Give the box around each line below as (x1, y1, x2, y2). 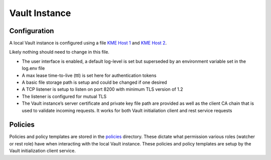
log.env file (22, 65, 45, 71)
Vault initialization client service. (9, 148, 76, 154)
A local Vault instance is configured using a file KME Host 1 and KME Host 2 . (9, 40, 167, 46)
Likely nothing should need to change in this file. (9, 49, 110, 55)
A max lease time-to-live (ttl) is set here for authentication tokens (22, 72, 157, 78)
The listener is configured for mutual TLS (22, 93, 107, 99)
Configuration (9, 27, 54, 35)
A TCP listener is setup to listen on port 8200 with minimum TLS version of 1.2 (22, 86, 183, 92)
